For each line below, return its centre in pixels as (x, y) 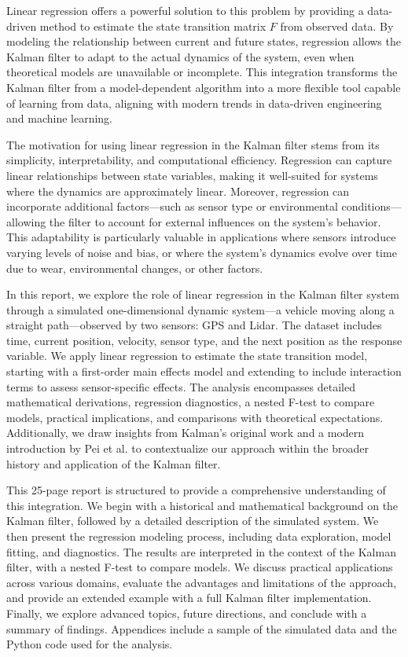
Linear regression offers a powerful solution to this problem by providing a (185, 10)
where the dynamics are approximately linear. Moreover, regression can (178, 191)
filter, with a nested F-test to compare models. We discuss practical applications (200, 567)
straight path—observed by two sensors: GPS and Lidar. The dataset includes (194, 325)
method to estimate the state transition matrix (153, 26)
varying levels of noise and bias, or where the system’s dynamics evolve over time (202, 252)
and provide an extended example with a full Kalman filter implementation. (189, 598)
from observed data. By (337, 26)
